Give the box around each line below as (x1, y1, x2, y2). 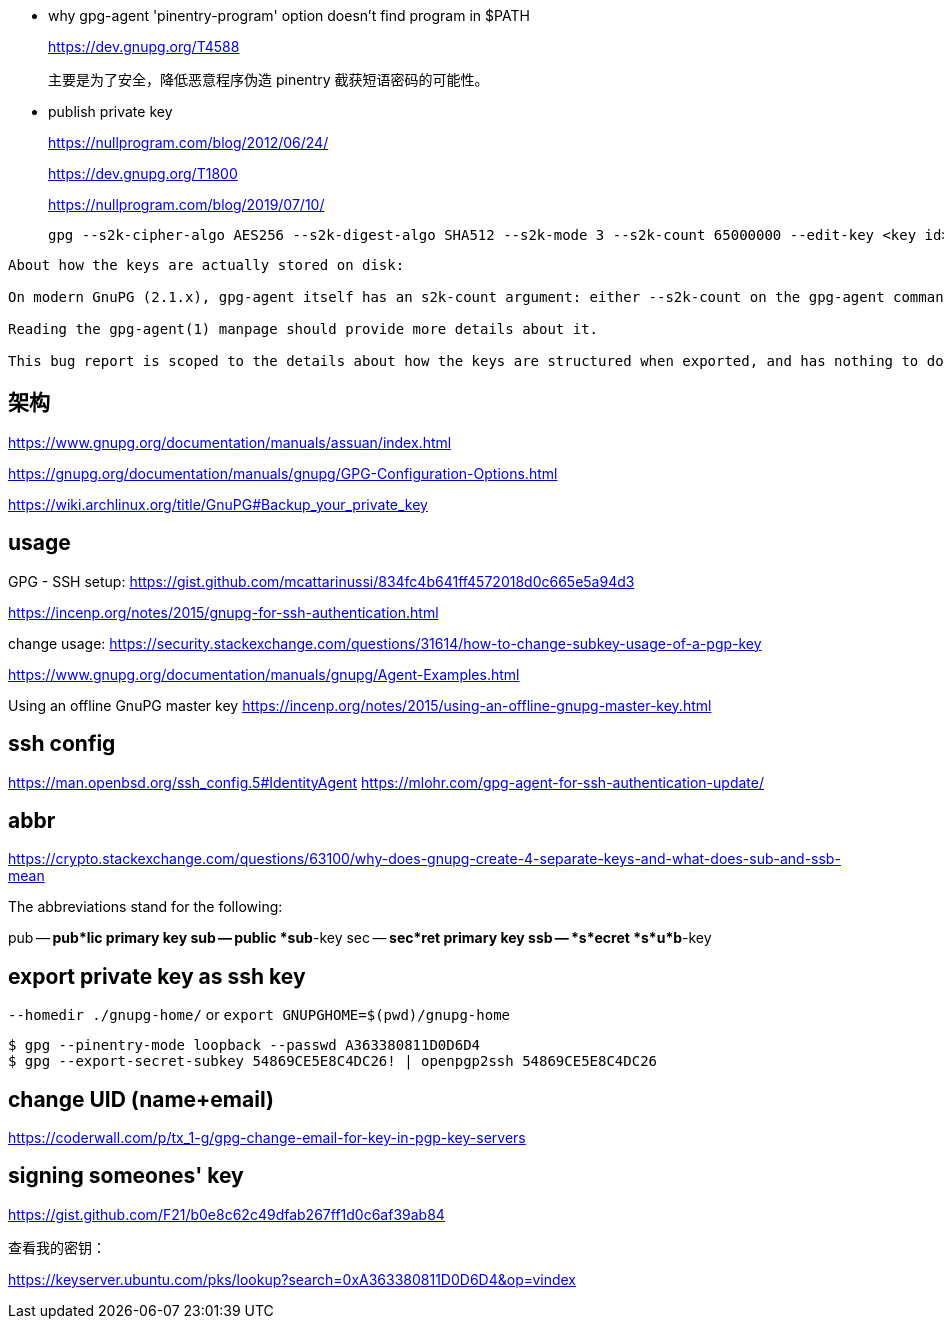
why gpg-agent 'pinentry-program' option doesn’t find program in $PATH (48, 7, 530, 24)
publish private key (48, 103, 173, 120)
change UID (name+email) (8, 1086, 274, 1112)
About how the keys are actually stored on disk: (8, 257, 405, 273)
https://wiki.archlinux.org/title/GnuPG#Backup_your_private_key (8, 495, 428, 513)
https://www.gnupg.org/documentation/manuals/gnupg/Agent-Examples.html (8, 665, 520, 683)
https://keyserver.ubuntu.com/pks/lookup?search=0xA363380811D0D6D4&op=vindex (8, 1270, 577, 1288)
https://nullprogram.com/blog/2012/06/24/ (48, 134, 329, 151)
